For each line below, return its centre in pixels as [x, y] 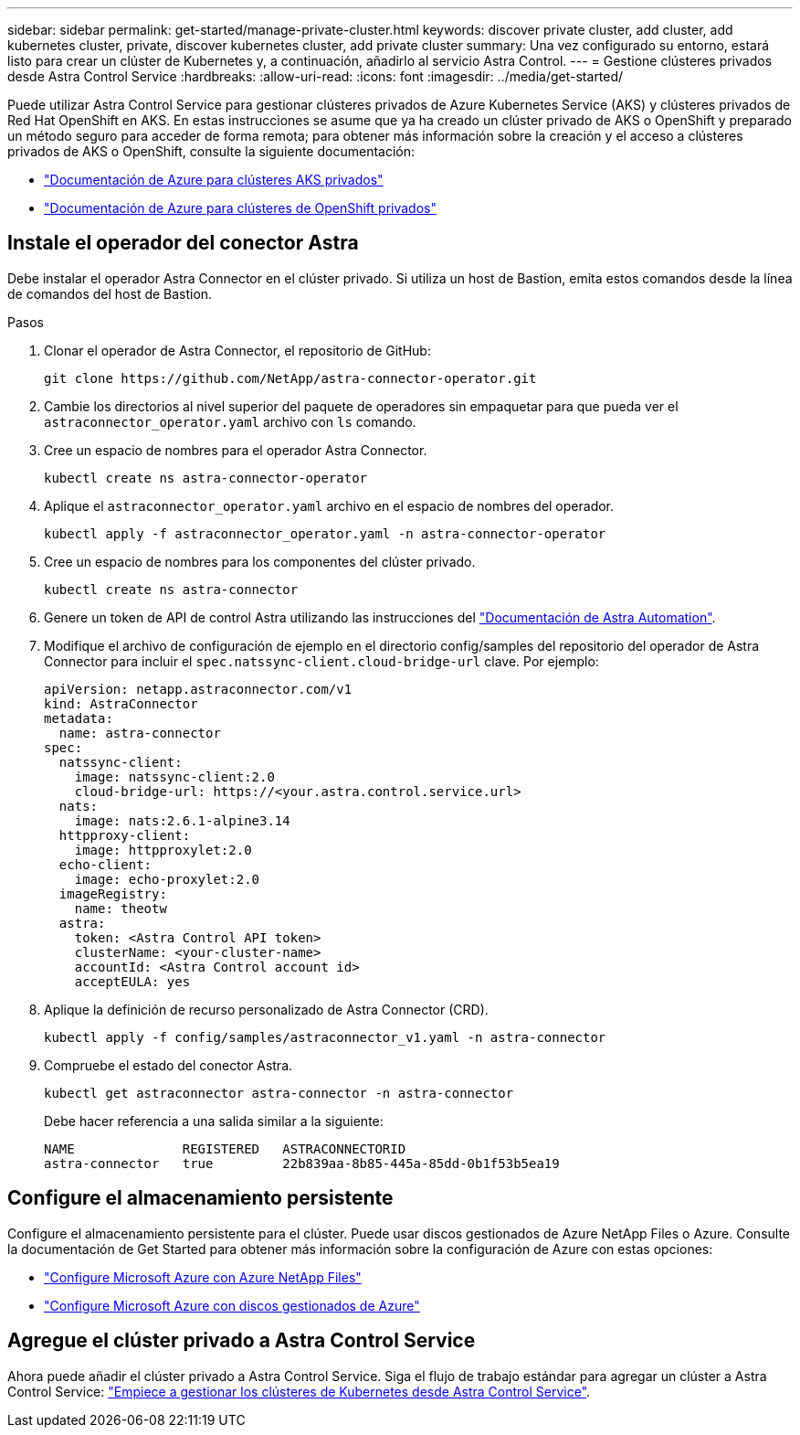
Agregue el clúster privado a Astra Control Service [242, 1341]
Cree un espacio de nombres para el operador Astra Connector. [236, 450]
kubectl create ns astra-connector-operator [206, 478]
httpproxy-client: [125, 835]
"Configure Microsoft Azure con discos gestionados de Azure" [232, 1305]
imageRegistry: [113, 893]
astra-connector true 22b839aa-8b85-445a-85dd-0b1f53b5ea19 [302, 1163]
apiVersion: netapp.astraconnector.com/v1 [198, 689]
